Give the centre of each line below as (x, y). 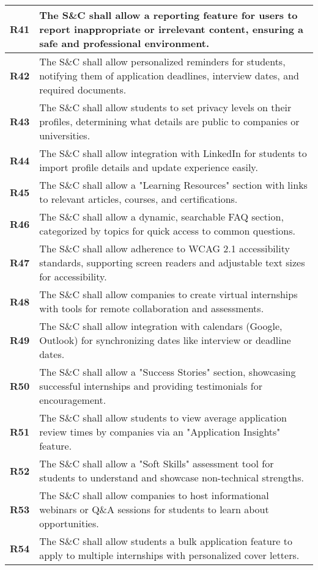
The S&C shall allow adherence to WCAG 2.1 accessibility (165, 248)
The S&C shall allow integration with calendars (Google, (161, 326)
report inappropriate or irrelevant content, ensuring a (171, 29)
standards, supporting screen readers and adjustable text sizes (172, 262)
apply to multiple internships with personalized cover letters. (169, 555)
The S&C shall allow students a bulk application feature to (166, 541)
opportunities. (69, 523)
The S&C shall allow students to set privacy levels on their (165, 107)
